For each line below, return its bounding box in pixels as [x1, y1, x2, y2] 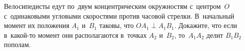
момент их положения [4, 20, 70, 30]
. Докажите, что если [174, 20, 237, 30]
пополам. [4, 39, 31, 50]
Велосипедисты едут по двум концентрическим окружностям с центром [4, 1, 221, 11]
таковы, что [99, 20, 134, 30]
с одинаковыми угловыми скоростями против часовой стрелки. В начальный [4, 10, 235, 21]
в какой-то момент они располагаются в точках [4, 29, 147, 40]
